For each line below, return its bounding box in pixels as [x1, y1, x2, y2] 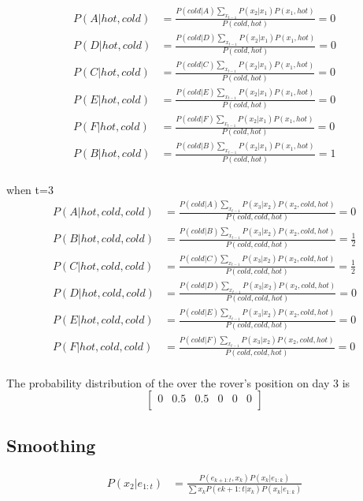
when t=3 [6, 181, 54, 197]
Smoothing [6, 432, 96, 457]
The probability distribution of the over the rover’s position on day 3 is [6, 374, 350, 391]
